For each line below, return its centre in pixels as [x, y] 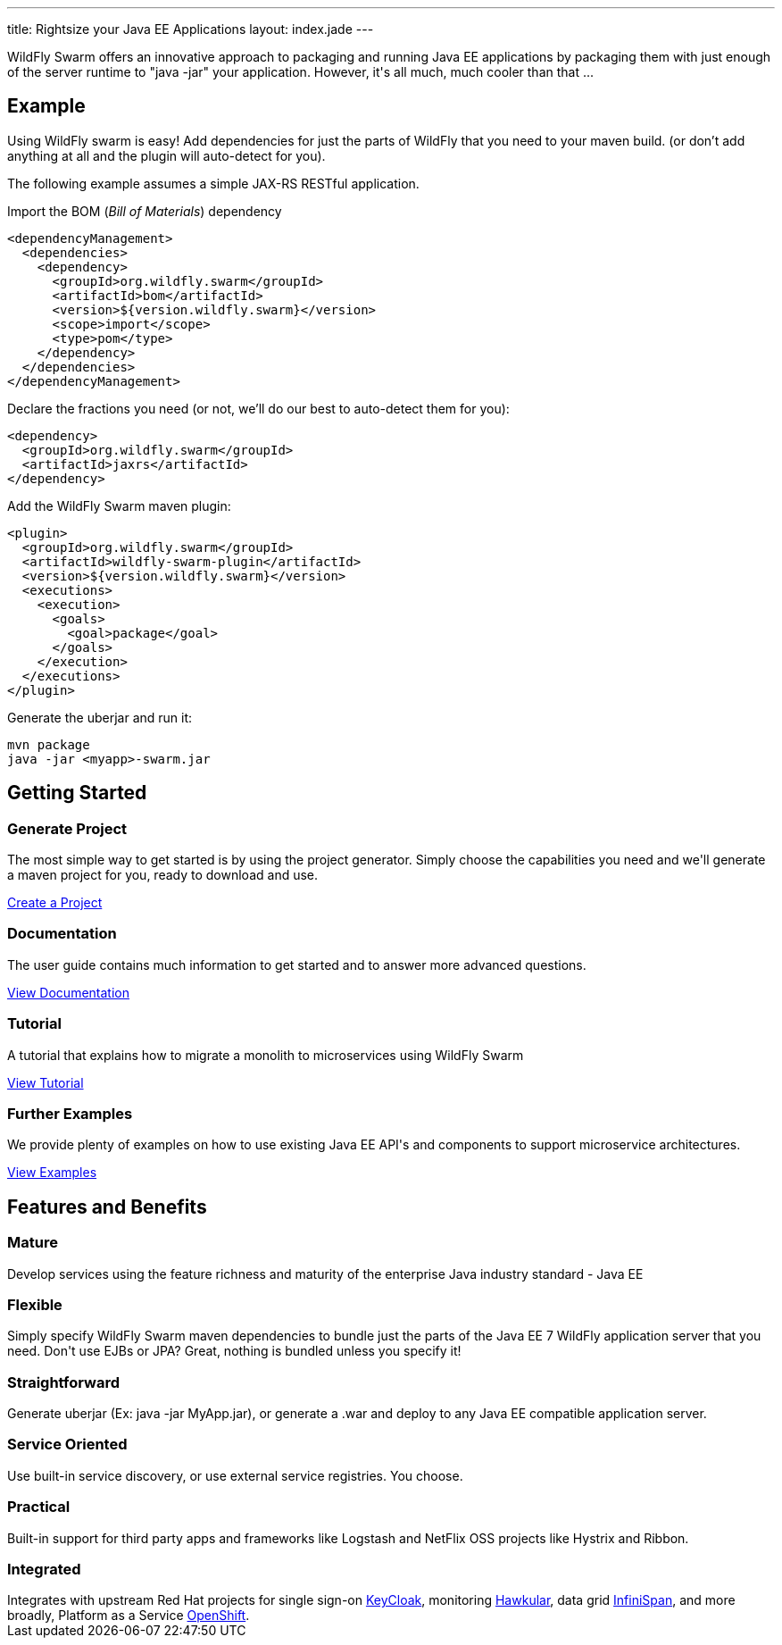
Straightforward [63, 1382]
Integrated [44, 1569]
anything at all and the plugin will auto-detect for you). [166, 155]
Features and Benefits [107, 1207]
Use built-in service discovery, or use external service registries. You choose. [235, 1475]
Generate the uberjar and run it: [100, 717]
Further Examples [70, 1113]
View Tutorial [46, 1082]
